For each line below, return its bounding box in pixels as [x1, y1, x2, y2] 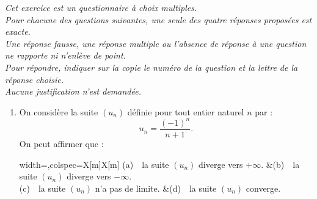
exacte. [5, 25, 31, 38]
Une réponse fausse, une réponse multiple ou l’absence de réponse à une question [5, 37, 307, 49]
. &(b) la [261, 157, 300, 170]
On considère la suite [19, 105, 98, 118]
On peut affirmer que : [19, 137, 104, 150]
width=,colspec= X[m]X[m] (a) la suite [19, 157, 169, 170]
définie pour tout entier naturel [127, 105, 244, 118]
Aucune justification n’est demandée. [5, 85, 141, 98]
